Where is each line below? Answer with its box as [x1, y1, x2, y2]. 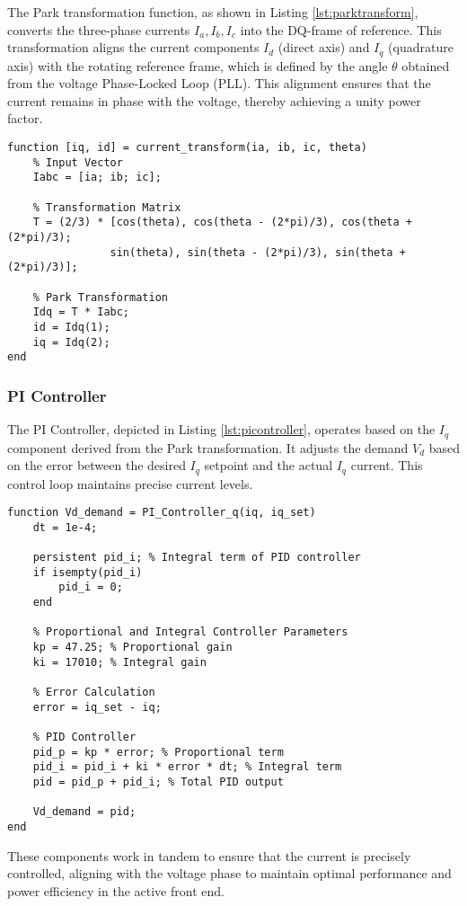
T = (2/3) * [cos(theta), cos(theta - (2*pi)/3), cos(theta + [32, 216, 413, 229]
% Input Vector [32, 155, 123, 169]
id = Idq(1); [32, 320, 110, 333]
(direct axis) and [278, 38, 370, 57]
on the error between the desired [7, 456, 186, 475]
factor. [7, 109, 43, 128]
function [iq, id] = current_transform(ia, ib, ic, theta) [7, 141, 367, 155]
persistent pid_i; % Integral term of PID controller [32, 551, 361, 564]
